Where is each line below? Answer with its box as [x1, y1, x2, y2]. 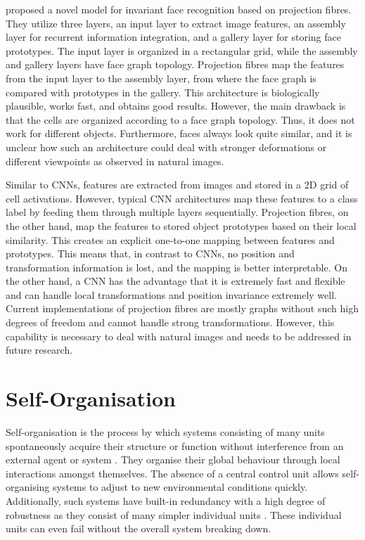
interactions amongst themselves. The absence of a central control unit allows [6, 465, 339, 480]
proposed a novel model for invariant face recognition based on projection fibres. [6, 2, 352, 16]
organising [6, 480, 50, 494]
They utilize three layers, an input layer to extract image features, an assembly [6, 15, 346, 30]
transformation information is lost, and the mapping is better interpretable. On [6, 259, 347, 274]
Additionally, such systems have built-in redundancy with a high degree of [6, 493, 326, 508]
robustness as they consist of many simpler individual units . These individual [6, 507, 342, 522]
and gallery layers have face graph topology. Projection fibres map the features [6, 57, 345, 72]
